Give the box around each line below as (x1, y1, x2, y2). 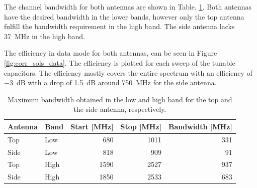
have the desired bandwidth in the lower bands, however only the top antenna (4, 11, 244, 22)
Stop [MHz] (120, 121, 162, 131)
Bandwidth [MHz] (168, 121, 232, 131)
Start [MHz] (70, 121, 114, 131)
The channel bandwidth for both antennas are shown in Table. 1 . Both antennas (4, 2, 252, 12)
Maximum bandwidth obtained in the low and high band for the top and (8, 94, 232, 104)
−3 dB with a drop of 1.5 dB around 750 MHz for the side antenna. (4, 77, 217, 88)
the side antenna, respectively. (73, 104, 166, 114)
